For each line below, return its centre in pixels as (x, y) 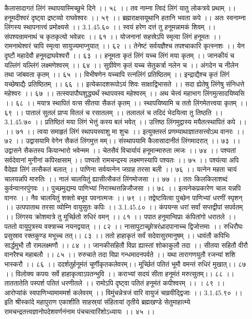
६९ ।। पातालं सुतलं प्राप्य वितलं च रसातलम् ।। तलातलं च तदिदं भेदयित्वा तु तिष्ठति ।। (114, 112)
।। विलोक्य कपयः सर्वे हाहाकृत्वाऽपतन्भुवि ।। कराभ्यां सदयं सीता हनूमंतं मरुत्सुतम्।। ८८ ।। (119, 273)
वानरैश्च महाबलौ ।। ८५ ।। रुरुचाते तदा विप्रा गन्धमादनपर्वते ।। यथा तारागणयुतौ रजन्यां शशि (120, 254)
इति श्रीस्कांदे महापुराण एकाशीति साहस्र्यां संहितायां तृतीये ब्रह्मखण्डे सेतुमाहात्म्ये (97, 302)
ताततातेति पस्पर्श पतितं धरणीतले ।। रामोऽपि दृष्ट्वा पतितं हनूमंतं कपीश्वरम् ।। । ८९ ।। (115, 283)
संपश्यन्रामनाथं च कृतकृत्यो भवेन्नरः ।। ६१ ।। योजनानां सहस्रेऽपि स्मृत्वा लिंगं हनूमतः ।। (113, 36)
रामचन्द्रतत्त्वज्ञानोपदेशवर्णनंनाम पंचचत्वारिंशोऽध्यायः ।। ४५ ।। (80, 311)
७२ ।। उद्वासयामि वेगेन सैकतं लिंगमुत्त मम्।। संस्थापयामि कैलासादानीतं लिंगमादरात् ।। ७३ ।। (122, 141)
